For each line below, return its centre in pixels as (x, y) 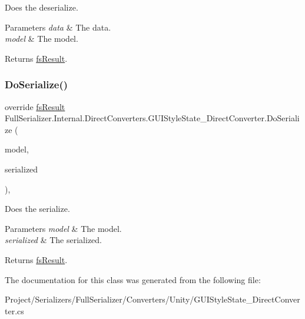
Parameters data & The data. (58, 27)
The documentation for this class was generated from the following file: (133, 279)
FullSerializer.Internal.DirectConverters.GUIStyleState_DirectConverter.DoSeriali (152, 118)
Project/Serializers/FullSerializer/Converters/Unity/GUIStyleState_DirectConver (152, 299)
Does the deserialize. (42, 7)
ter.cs (14, 310)
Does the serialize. (37, 209)
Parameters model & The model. (63, 228)
